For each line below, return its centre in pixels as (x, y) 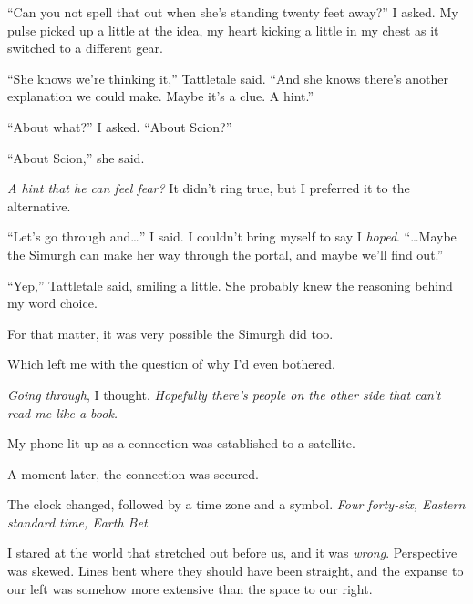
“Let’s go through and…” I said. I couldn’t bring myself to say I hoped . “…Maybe (232, 236)
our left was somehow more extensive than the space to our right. (190, 588)
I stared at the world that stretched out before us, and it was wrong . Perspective (232, 553)
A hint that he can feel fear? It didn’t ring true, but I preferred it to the (209, 188)
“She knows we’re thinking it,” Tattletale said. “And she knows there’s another (228, 78)
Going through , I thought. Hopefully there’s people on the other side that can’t (224, 394)
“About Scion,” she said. (76, 157)
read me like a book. (63, 412)
